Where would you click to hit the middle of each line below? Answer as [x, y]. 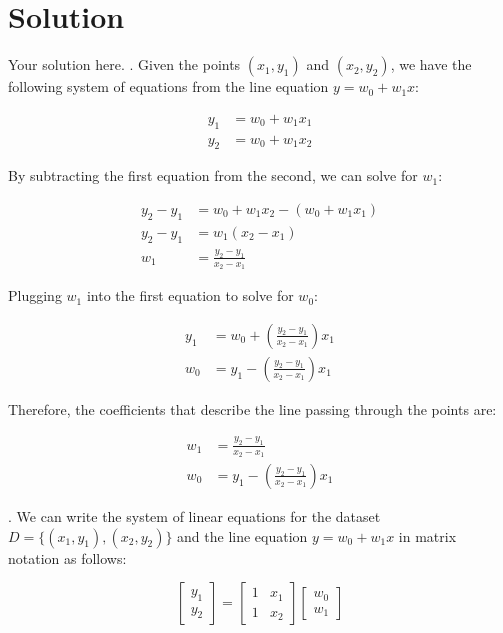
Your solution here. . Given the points [124, 64]
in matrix [427, 535]
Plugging [35, 295]
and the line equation [242, 535]
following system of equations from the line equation [168, 86]
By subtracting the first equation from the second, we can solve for [213, 175]
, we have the [431, 64]
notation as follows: [67, 557]
